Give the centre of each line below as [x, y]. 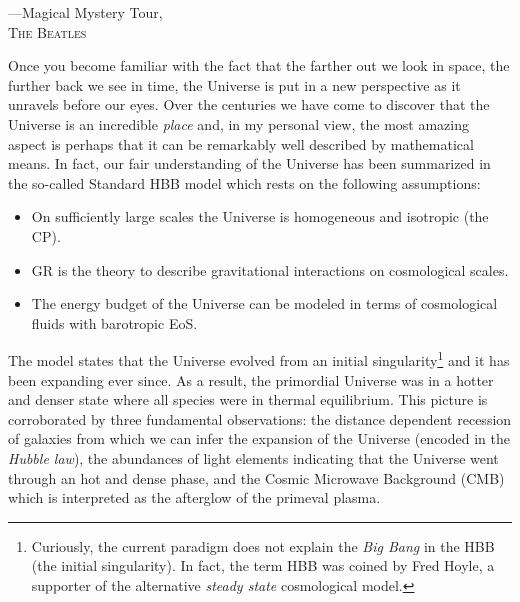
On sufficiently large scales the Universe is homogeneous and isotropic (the [260, 216]
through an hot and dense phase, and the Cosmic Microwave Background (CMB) [256, 477]
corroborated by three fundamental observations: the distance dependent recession [260, 418]
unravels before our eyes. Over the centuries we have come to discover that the [249, 104]
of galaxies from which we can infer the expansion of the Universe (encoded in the [259, 438]
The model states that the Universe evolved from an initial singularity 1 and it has [259, 358]
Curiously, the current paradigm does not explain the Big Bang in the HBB [263, 545]
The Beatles [47, 31]
